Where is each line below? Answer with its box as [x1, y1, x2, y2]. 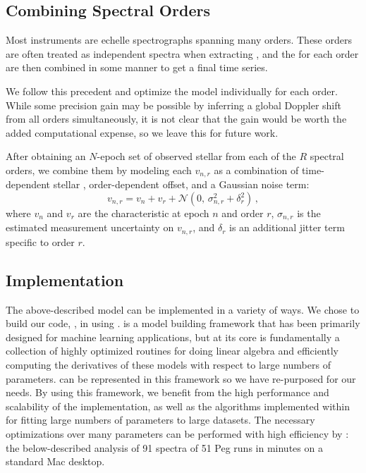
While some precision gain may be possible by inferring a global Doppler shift [6, 97, 341, 112]
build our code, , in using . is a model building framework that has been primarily [6, 316, 360, 331]
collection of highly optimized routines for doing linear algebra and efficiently [6, 343, 338, 358]
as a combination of [214, 162, 299, 177]
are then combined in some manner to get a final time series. [6, 60, 268, 75]
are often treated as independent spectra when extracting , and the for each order [6, 46, 359, 61]
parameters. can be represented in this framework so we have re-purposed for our [6, 371, 356, 386]
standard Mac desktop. [6, 454, 105, 469]
